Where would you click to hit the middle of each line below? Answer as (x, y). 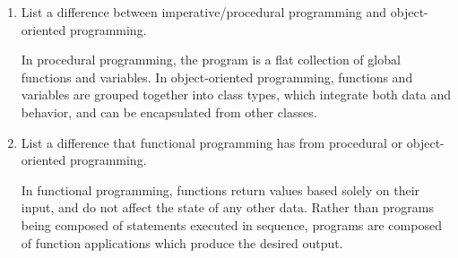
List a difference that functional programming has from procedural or (212, 142)
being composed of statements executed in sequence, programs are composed (231, 224)
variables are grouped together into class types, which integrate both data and (236, 95)
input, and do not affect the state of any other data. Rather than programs (227, 207)
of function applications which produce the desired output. (182, 242)
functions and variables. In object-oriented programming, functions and (217, 77)
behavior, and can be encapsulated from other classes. (169, 112)
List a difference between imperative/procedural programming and (204, 12)
